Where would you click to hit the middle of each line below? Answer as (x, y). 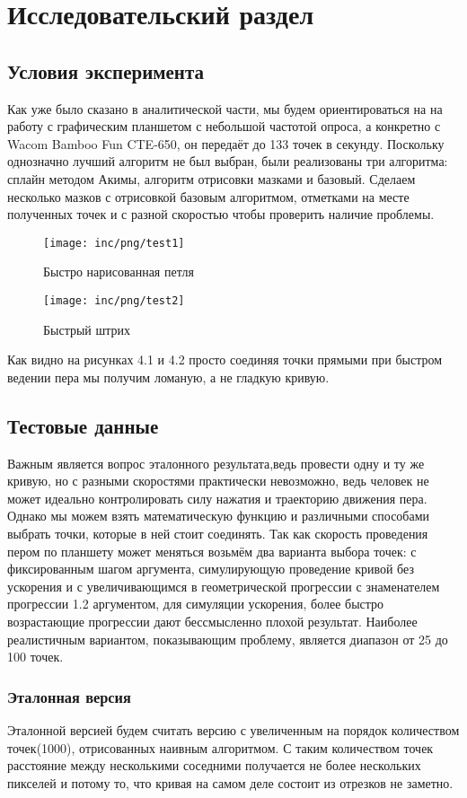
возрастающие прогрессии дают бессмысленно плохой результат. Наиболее (212, 621)
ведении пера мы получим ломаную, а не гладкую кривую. (168, 377)
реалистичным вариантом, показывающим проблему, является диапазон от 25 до (228, 639)
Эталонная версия (69, 696)
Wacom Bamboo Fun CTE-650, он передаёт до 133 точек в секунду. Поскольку (226, 143)
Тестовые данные (83, 425)
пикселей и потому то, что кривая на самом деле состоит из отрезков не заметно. (230, 782)
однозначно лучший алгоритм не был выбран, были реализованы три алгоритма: (228, 161)
